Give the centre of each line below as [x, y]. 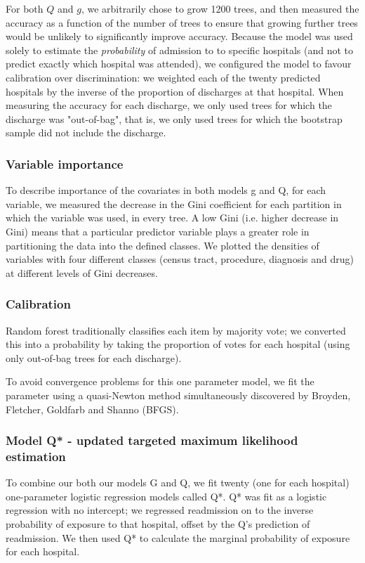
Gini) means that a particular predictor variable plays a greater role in [158, 231]
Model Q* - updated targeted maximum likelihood [152, 440]
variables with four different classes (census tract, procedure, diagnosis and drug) [180, 259]
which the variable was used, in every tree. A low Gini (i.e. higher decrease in [172, 218]
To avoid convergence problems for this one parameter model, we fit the [160, 381]
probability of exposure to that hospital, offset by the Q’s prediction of [158, 524]
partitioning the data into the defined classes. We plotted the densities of [162, 245]
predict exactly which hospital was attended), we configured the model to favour [179, 64]
